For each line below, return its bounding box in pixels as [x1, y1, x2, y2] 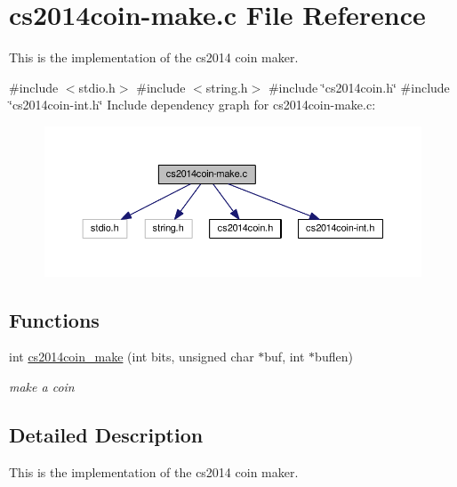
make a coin [9, 377, 75, 395]
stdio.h [78, 77, 116, 96]
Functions [9, 305, 100, 333]
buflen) [315, 347, 353, 366]
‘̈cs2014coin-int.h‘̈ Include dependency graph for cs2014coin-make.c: [9, 95, 376, 114]
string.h [205, 77, 248, 96]
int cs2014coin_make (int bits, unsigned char [9, 347, 254, 366]
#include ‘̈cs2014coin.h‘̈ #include [268, 77, 450, 96]
